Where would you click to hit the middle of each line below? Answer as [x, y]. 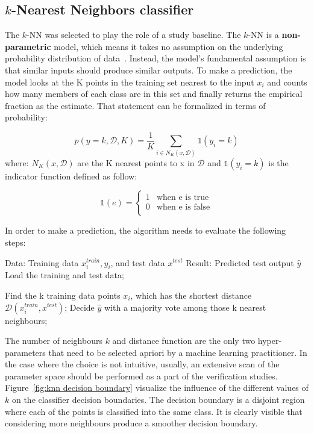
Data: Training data [42, 262]
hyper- [270, 341]
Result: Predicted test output [240, 262]
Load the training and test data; [64, 275]
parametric [28, 46]
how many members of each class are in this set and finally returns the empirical [154, 94]
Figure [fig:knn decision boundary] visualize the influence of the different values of [157, 388]
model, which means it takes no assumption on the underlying [168, 46]
